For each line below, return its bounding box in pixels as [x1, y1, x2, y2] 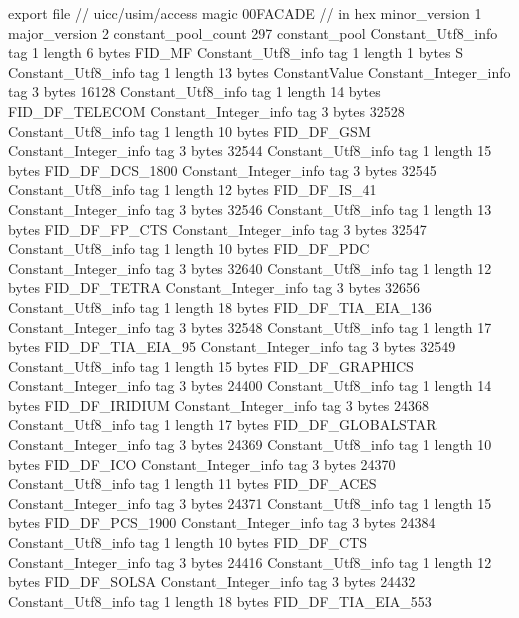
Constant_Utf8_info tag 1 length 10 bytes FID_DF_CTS [8, 532, 368, 553]
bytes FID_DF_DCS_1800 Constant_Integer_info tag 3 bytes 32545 [8, 159, 437, 180]
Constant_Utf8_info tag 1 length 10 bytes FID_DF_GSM [8, 120, 371, 141]
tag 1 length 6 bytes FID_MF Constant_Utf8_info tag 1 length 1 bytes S [8, 42, 464, 63]
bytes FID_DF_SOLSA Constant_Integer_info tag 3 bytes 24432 [8, 571, 416, 592]
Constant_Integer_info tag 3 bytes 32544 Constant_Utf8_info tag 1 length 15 [8, 140, 492, 161]
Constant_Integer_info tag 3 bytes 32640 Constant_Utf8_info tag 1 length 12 [8, 257, 492, 278]
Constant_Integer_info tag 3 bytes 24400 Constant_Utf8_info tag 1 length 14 [8, 375, 492, 396]
